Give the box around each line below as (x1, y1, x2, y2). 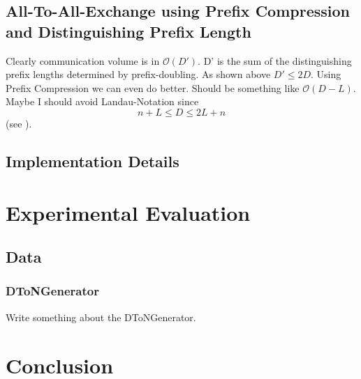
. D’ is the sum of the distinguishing (198, 53, 352, 68)
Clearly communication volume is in (6, 53, 160, 68)
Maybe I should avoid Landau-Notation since (6, 94, 199, 109)
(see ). (6, 116, 32, 130)
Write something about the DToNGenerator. (6, 309, 196, 324)
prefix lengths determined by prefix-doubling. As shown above (6, 67, 271, 82)
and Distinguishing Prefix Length (6, 20, 251, 42)
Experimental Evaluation (6, 198, 251, 226)
